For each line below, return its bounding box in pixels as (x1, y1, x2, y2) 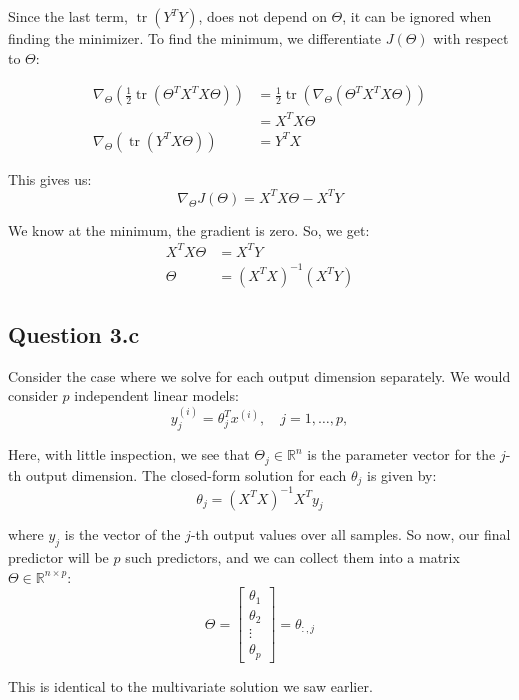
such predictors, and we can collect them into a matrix (125, 547, 460, 568)
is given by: (367, 464, 437, 485)
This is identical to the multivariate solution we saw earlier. (8, 675, 373, 696)
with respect (433, 28, 509, 48)
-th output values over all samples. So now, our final (190, 524, 511, 545)
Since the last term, (8, 6, 128, 26)
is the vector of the (64, 524, 181, 545)
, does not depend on (198, 6, 327, 26)
